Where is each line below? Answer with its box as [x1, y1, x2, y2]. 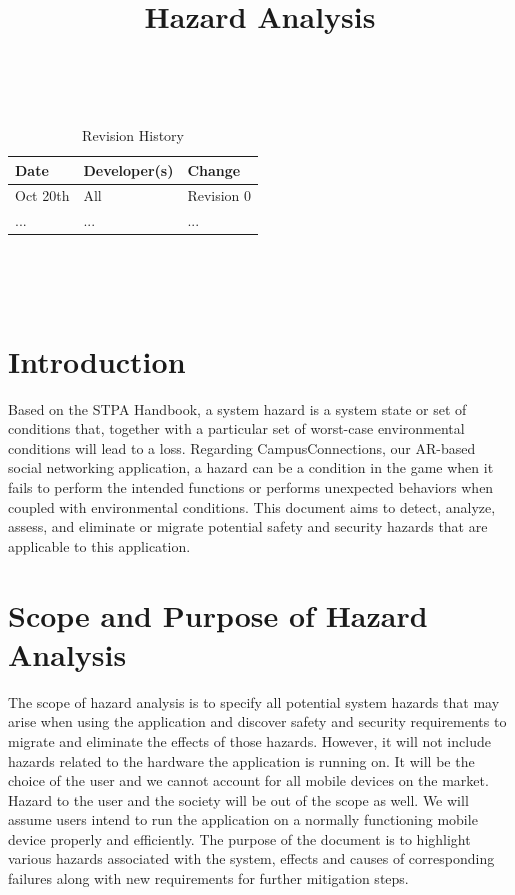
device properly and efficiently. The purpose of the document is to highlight [8, 828, 471, 849]
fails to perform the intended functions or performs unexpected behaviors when [8, 477, 494, 498]
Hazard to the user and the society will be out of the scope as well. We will [8, 789, 469, 810]
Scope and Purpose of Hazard [8, 594, 428, 635]
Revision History [82, 124, 184, 145]
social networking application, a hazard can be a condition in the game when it [8, 457, 494, 478]
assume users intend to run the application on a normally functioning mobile [8, 809, 478, 830]
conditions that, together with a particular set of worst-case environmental [8, 418, 465, 439]
